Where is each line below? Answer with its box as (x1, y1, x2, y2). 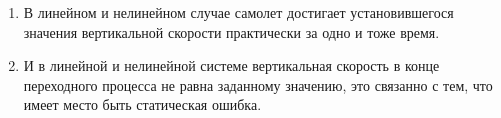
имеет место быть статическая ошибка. (23, 94, 262, 115)
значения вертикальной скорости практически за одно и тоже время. (23, 21, 440, 42)
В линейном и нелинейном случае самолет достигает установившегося (23, 2, 454, 22)
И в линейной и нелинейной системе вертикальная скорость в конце (23, 55, 440, 76)
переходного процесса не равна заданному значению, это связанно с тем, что (23, 74, 493, 95)
